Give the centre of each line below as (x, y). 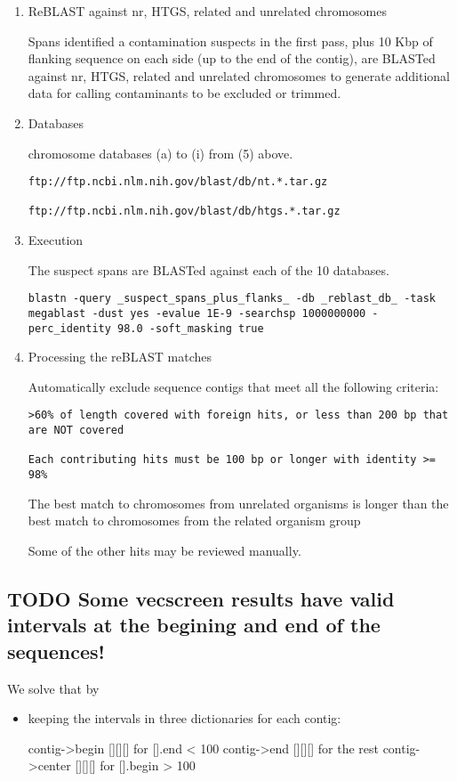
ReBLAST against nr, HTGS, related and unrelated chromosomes (207, 11)
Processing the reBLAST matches (120, 357)
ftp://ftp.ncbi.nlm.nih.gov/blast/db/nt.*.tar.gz (178, 182)
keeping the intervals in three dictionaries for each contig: (184, 718)
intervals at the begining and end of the (194, 625)
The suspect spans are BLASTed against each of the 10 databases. (208, 269)
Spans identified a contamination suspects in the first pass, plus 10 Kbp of (230, 41)
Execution (56, 240)
